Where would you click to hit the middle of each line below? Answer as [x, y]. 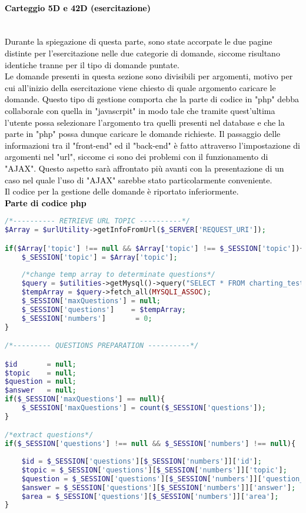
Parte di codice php [46, 202]
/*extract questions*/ [49, 435]
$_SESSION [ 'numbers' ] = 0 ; [87, 318]
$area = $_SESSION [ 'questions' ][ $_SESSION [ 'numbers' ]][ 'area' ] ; [150, 496]
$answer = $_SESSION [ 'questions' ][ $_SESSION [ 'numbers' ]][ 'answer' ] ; [159, 487]
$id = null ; [41, 364]
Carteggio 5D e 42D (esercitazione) [78, 7]
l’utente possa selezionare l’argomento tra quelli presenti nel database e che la [145, 122]
